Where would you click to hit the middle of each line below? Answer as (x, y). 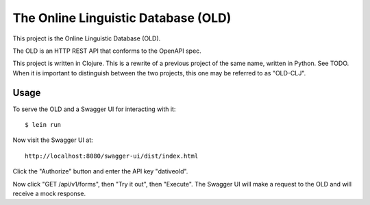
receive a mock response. (49, 193)
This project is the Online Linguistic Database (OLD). (87, 38)
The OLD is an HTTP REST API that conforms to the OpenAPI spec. (107, 51)
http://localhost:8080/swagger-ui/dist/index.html (112, 156)
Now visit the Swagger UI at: (53, 140)
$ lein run (43, 125)
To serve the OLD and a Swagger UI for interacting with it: (94, 109)
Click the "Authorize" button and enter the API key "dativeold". (100, 171)
